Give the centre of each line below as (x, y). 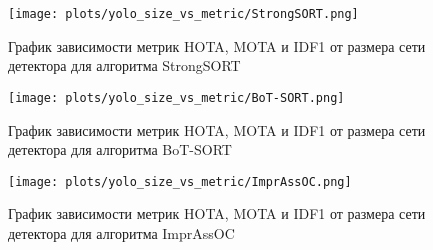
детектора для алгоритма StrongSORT (124, 65)
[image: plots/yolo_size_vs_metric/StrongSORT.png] (183, 14)
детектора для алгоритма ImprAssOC (121, 232)
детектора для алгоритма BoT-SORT (120, 149)
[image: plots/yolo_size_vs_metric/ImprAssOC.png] (180, 181)
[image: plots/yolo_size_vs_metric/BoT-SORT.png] (176, 97)
